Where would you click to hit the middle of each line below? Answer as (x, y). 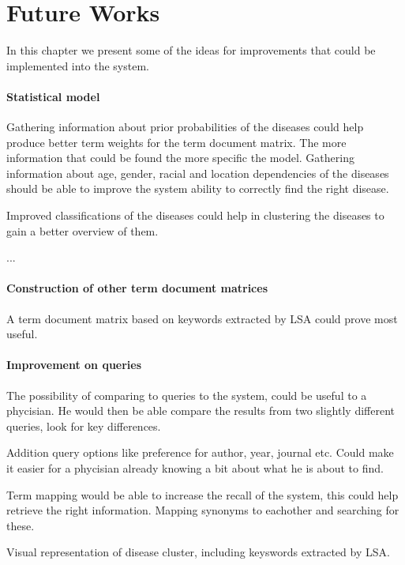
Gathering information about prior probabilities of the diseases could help (185, 127)
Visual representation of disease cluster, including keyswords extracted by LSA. (198, 552)
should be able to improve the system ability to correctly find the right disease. (198, 188)
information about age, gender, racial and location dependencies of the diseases (198, 173)
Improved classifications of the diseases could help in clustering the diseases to (195, 215)
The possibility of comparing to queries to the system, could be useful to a (187, 395)
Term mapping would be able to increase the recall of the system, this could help (202, 494)
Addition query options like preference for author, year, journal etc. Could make (200, 452)
